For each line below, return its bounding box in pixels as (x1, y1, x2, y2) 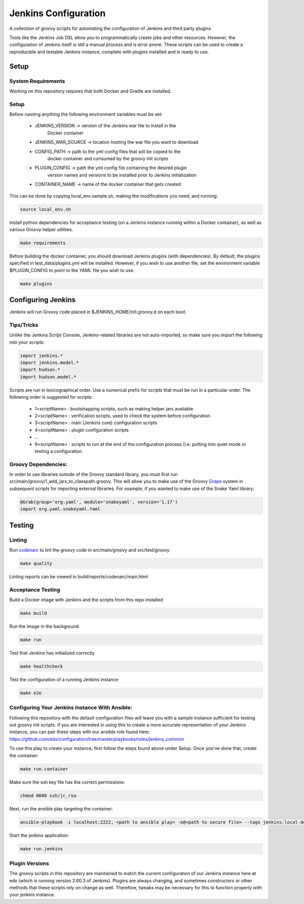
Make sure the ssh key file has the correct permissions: (9, 779, 125, 785)
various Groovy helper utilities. (9, 226, 73, 233)
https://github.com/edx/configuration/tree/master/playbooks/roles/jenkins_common (9, 736, 184, 742)
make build (20, 611, 47, 616)
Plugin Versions (9, 859, 49, 867)
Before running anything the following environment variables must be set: (9, 111, 163, 118)
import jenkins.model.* (20, 360, 80, 366)
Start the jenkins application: (9, 832, 69, 838)
